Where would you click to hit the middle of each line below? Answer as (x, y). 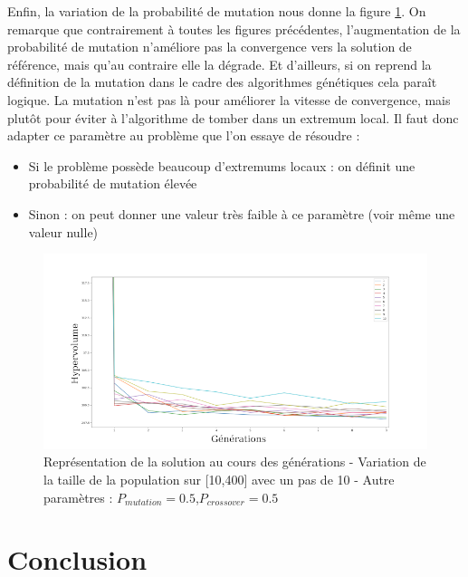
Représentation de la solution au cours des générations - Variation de (235, 462)
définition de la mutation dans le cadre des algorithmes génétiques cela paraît (222, 82)
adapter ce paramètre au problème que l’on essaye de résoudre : (184, 135)
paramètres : (78, 497)
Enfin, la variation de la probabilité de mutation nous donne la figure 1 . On (217, 11)
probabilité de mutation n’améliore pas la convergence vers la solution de (210, 47)
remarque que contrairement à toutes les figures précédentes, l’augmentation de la (234, 29)
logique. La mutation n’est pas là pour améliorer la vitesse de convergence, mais (229, 99)
